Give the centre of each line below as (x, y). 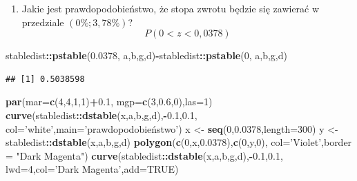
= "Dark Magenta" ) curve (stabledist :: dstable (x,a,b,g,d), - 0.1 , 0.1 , (144, 155)
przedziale (43, 22)
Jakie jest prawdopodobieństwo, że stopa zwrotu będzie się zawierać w (171, 8)
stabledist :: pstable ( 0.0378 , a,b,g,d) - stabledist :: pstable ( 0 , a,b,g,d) (146, 55)
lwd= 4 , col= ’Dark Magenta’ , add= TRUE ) (92, 169)
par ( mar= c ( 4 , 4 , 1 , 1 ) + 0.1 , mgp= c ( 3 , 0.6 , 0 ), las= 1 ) (109, 102)
